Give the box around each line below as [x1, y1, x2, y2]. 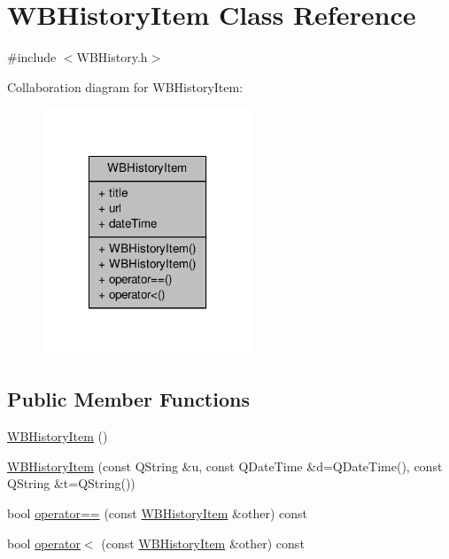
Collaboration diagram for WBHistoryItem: [7, 77, 244, 96]
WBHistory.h [76, 48, 148, 66]
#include [7, 48, 57, 66]
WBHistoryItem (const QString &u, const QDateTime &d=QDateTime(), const [7, 456, 443, 475]
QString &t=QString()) [7, 474, 135, 493]
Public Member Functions [7, 385, 250, 413]
